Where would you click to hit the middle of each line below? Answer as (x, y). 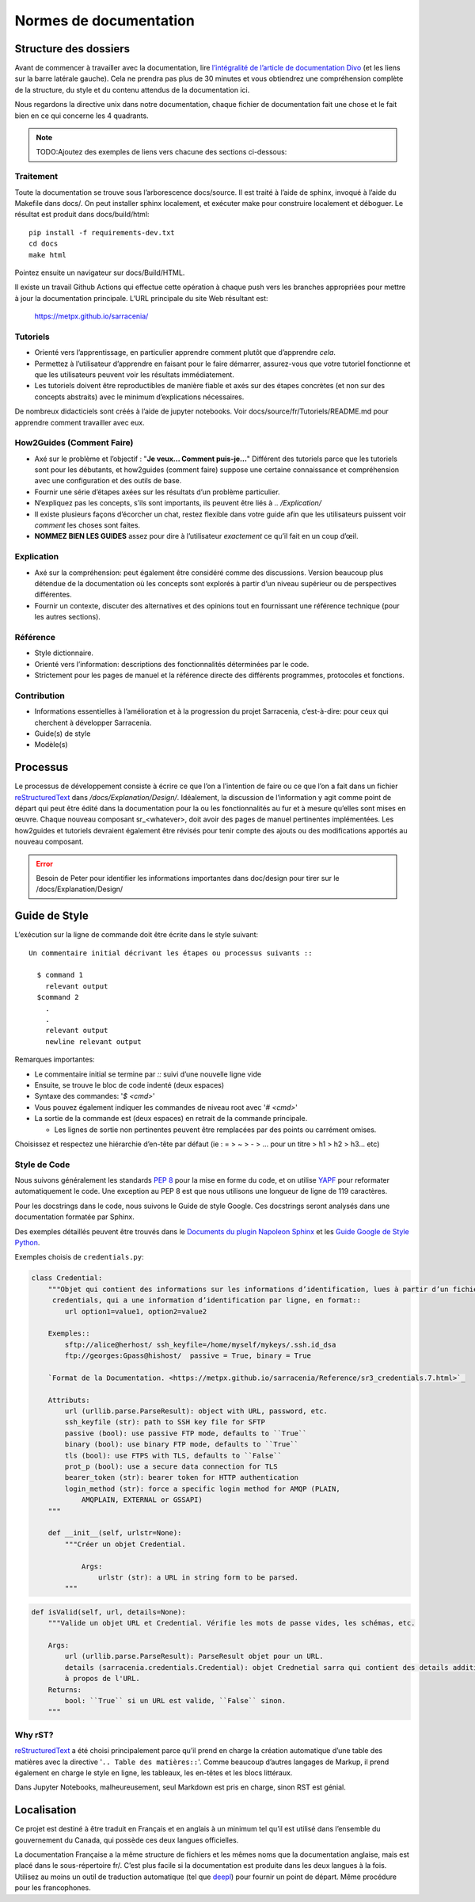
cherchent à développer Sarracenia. (93, 722)
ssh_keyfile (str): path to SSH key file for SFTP (165, 1422)
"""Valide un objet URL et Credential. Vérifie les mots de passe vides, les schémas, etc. (232, 1623)
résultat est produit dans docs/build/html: (82, 215)
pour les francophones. (53, 1888)
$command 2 (58, 997)
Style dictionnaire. (64, 653)
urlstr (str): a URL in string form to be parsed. (198, 1577)
